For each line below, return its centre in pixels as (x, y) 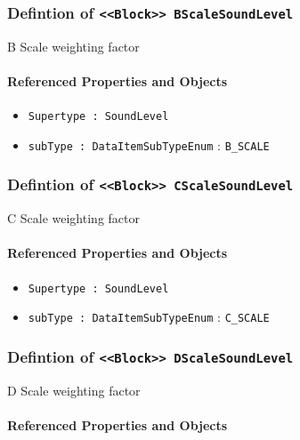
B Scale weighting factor (73, 46)
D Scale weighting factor (74, 390)
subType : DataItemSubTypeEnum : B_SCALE (149, 144)
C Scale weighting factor (73, 218)
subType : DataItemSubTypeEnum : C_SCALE (149, 317)
